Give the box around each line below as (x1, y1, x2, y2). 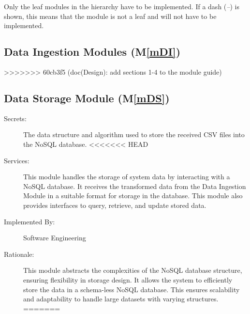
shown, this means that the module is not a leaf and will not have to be (4, 11, 217, 21)
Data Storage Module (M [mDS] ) (4, 90, 170, 105)
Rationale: (4, 249, 34, 259)
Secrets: (4, 113, 27, 123)
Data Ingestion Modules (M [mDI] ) (4, 44, 181, 59)
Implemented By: (4, 216, 55, 226)
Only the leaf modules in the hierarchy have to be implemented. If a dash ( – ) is (4, 1, 239, 11)
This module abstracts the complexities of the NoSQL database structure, (23, 265, 242, 275)
